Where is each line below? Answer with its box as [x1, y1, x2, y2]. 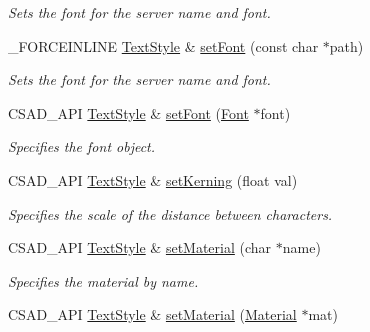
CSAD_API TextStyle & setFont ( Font [8, 102, 249, 123]
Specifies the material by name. [8, 270, 199, 291]
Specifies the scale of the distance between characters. [8, 203, 333, 224]
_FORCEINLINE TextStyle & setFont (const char [8, 35, 319, 56]
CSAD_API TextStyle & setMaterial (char [8, 237, 272, 258]
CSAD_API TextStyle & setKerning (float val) [8, 169, 298, 190]
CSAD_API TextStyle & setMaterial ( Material [8, 304, 297, 325]
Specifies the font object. [8, 136, 156, 157]
